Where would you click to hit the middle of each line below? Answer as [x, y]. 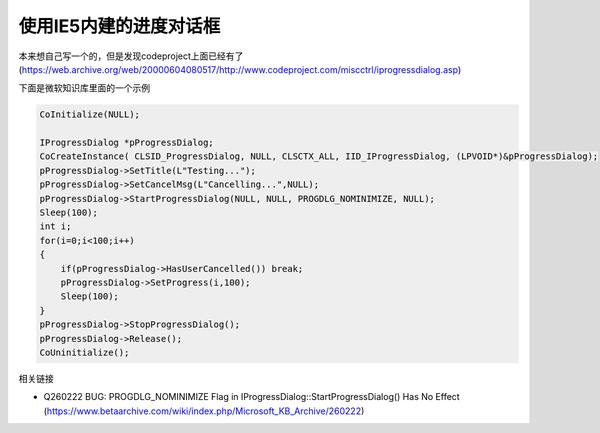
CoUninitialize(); [84, 352]
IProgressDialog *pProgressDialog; [126, 143]
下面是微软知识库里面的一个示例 [84, 88]
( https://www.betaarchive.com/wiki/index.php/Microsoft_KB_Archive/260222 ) [204, 411]
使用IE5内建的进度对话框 [119, 26]
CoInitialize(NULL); [89, 114]
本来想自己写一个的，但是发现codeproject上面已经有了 [131, 56]
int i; [55, 226]
